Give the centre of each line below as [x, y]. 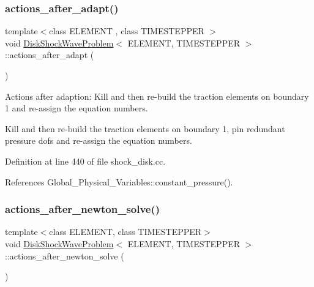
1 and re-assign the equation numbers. [77, 108]
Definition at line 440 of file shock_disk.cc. [85, 161]
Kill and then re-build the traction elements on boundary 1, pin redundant [145, 128]
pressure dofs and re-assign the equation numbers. [99, 140]
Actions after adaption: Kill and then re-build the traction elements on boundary [157, 96]
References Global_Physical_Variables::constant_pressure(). [119, 181]
